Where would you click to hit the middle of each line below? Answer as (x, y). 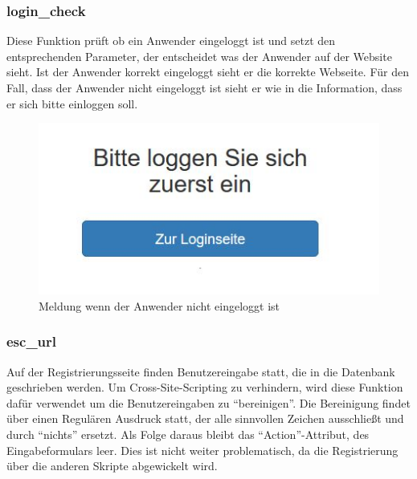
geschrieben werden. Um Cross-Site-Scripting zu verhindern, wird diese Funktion (205, 387)
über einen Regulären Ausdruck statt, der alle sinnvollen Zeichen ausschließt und (205, 418)
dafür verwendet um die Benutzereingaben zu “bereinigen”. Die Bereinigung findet (208, 402)
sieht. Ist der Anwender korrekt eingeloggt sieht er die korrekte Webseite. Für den (208, 72)
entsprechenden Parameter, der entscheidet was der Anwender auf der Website (199, 56)
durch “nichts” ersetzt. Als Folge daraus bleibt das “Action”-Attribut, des (188, 434)
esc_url (32, 341)
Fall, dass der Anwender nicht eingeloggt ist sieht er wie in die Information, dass (204, 87)
